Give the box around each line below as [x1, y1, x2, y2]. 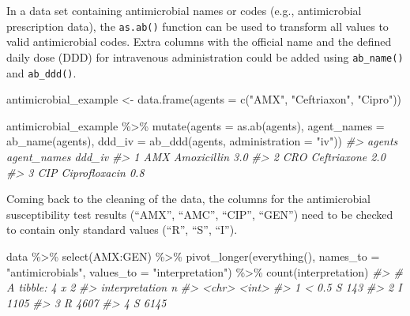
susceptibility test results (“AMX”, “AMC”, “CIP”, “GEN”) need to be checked [6, 205, 393, 222]
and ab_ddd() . [6, 64, 77, 81]
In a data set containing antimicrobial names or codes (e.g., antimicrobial [6, 2, 362, 18]
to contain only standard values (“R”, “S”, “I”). [6, 221, 238, 238]
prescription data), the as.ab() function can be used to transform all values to [6, 17, 389, 34]
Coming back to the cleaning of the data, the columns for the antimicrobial [6, 190, 371, 207]
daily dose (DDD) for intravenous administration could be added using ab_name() [6, 48, 404, 65]
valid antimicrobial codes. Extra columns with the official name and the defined [6, 33, 392, 50]
